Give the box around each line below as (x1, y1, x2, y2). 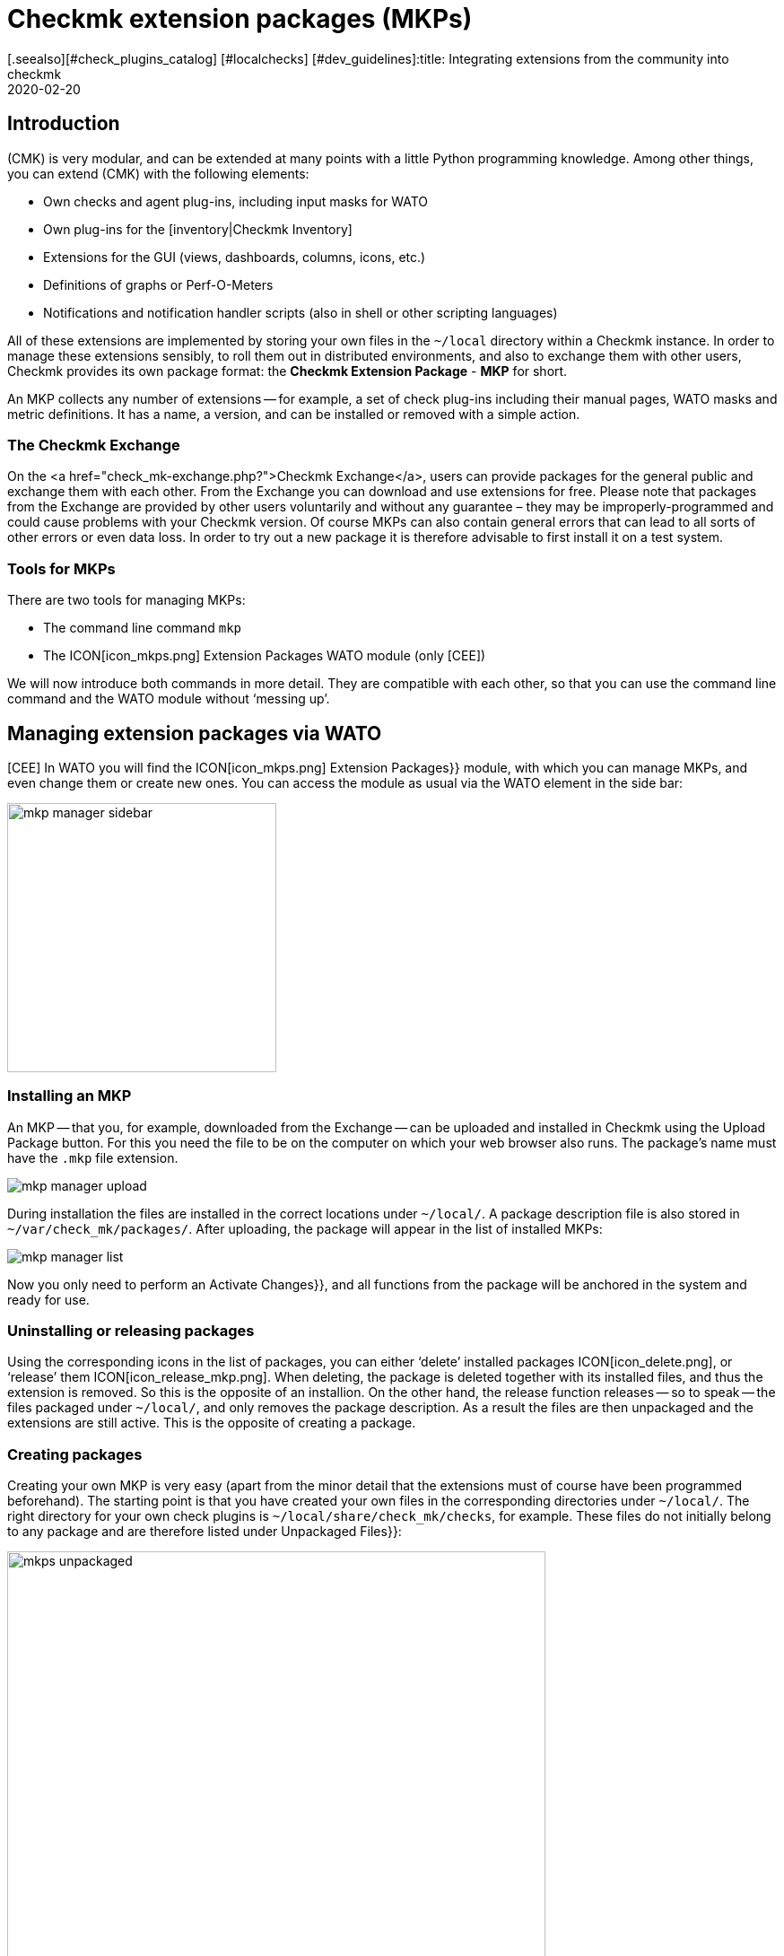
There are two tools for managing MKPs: (7, 592, 246, 608)
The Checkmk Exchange (7, 435, 180, 454)
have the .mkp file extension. (7, 1149, 179, 1166)
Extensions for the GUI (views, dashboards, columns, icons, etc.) (43, 249, 426, 265)
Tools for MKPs (7, 559, 116, 578)
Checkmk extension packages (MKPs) (7, 4, 473, 34)
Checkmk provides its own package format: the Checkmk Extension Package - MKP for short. (7, 362, 568, 379)
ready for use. (7, 1291, 90, 1307)
